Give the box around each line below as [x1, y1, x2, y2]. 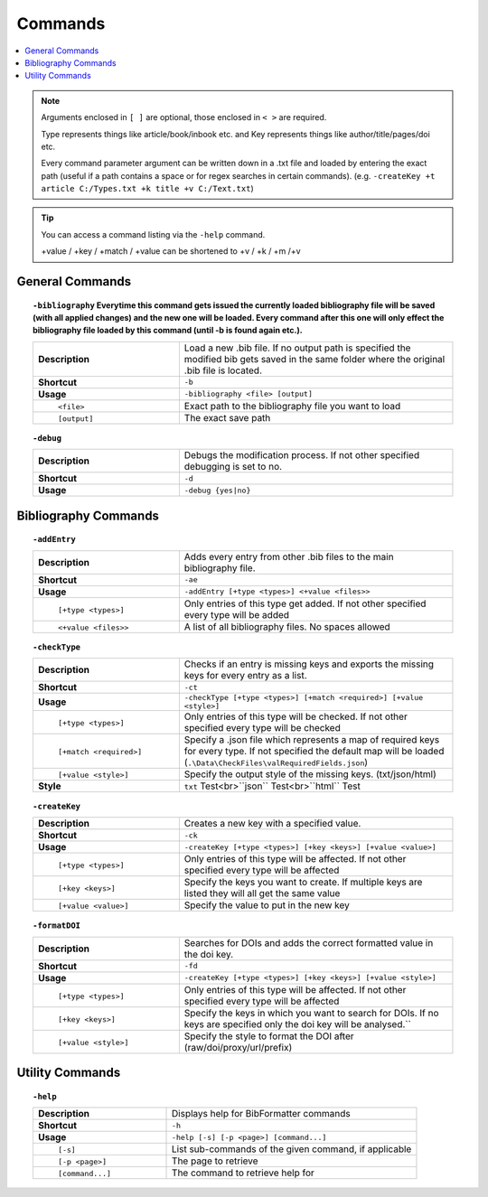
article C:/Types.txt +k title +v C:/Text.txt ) [41, 183, 254, 194]
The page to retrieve [172, 1155, 258, 1167]
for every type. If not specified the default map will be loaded [183, 745, 445, 757]
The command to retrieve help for [172, 1166, 315, 1179]
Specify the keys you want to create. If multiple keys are [183, 876, 423, 889]
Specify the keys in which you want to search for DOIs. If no [183, 1006, 439, 1019]
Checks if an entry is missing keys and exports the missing [183, 658, 434, 670]
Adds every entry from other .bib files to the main [183, 550, 394, 563]
